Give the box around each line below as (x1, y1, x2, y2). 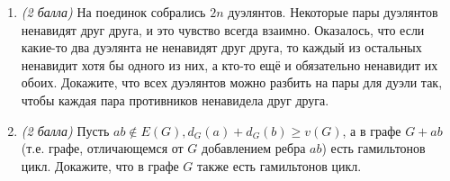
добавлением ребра (202, 139, 306, 158)
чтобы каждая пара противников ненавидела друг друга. (21, 90, 329, 109)
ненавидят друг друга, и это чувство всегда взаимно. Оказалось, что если (21, 20, 425, 39)
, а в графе (342, 121, 401, 140)
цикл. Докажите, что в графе (21, 156, 179, 175)
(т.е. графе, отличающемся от (21, 139, 184, 158)
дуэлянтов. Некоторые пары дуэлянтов (228, 3, 438, 21)
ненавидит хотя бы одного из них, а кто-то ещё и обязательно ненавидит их (21, 55, 438, 74)
